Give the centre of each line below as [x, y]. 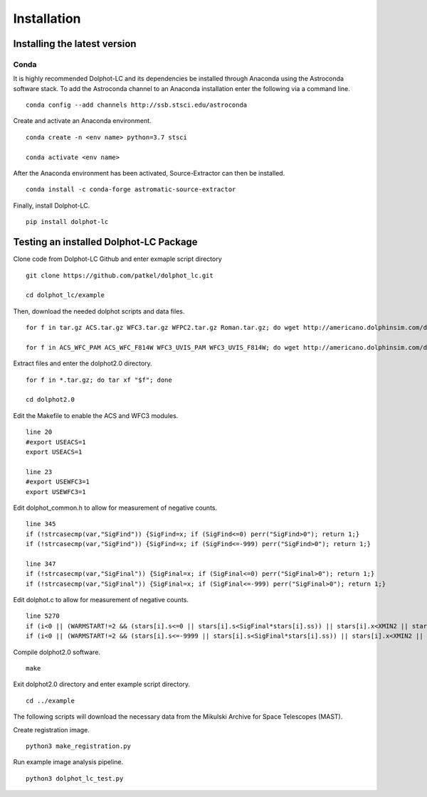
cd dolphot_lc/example [65, 295]
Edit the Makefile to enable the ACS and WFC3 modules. [96, 415]
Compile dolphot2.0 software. [57, 652]
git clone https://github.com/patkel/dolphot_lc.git [120, 275]
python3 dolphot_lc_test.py [75, 778]
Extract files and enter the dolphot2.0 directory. [83, 363]
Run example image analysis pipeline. [68, 762]
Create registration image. [52, 729]
